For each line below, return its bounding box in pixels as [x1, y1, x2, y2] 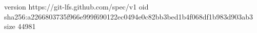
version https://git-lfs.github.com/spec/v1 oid [4, 1, 149, 11]
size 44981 [4, 21, 36, 31]
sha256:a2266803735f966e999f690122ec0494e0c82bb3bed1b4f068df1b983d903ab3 [4, 11, 253, 21]
